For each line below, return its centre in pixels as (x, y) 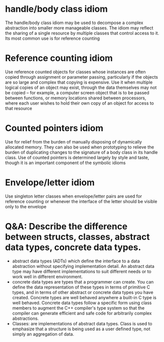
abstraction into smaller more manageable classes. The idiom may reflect (79, 28)
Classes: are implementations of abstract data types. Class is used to (82, 323)
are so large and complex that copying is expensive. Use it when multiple (79, 82)
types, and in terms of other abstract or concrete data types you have (83, 292)
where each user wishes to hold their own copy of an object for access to (80, 103)
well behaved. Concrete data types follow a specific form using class (82, 303)
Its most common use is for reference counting (53, 38)
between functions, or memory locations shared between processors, (76, 98)
